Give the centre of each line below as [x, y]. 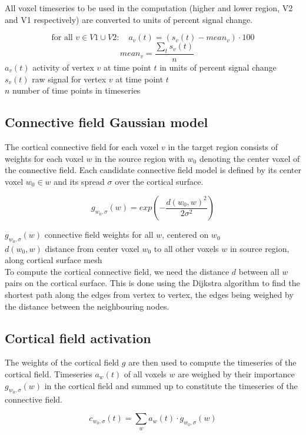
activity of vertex [63, 67]
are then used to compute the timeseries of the [212, 362]
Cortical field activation [78, 338]
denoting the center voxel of [250, 158]
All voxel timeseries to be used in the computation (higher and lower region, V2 [149, 8]
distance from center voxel [92, 248]
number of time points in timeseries [76, 90]
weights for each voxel [44, 158]
